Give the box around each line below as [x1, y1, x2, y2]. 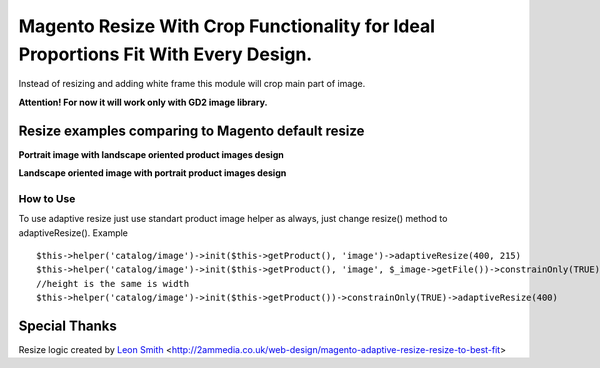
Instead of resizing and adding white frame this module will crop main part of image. [18, 78, 366, 90]
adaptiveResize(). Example [18, 226, 129, 239]
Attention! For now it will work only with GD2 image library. [18, 96, 268, 108]
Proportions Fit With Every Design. [18, 43, 313, 65]
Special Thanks [18, 317, 117, 334]
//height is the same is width [36, 278, 190, 289]
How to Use [18, 191, 76, 205]
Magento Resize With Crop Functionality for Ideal [18, 15, 435, 37]
